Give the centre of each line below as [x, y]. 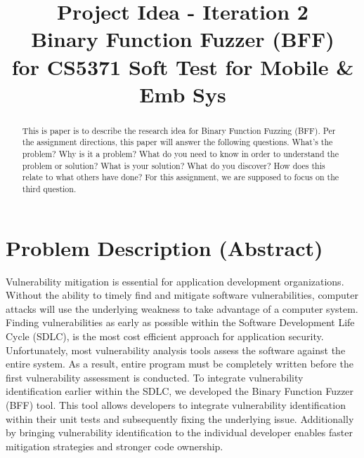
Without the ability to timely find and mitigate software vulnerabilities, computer [182, 295]
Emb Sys [183, 94]
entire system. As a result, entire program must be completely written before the [180, 364]
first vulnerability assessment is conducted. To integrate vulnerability [155, 377]
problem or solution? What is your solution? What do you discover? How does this [174, 165]
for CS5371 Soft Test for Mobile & [183, 66]
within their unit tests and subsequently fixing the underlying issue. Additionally [180, 418]
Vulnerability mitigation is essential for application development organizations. [175, 281]
